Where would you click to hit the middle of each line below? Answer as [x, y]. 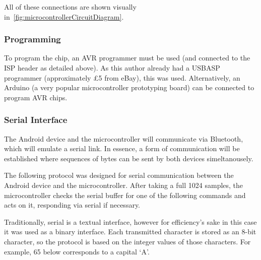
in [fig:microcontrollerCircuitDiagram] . [64, 16]
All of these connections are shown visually [70, 7]
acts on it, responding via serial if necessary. [72, 205]
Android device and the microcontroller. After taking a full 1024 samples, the [124, 185]
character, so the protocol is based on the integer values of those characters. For [127, 241]
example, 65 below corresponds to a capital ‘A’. [77, 251]
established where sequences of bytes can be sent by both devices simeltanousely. [129, 158]
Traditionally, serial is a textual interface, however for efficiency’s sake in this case [130, 221]
